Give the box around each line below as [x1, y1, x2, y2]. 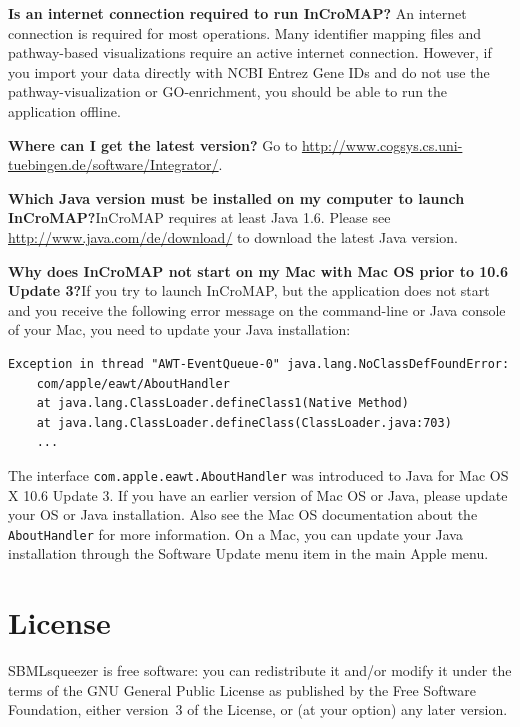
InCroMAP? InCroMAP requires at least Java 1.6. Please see [8, 207, 391, 228]
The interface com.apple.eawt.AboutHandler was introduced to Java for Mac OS [8, 464, 509, 485]
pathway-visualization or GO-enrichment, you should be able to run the [8, 81, 448, 102]
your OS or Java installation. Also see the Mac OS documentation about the [8, 504, 478, 525]
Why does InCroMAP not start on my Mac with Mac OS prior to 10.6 [8, 260, 508, 281]
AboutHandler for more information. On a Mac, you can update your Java [8, 523, 463, 544]
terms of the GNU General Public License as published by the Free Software [8, 679, 476, 700]
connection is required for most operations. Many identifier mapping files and [8, 22, 482, 43]
